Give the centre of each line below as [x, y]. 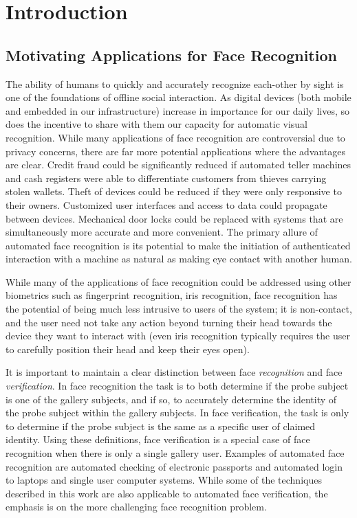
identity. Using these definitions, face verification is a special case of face [158, 439]
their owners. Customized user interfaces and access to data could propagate [166, 204]
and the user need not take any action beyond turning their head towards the [169, 322]
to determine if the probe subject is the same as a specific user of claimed [161, 426]
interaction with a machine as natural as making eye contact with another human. [179, 259]
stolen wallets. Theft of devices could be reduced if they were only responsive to [174, 191]
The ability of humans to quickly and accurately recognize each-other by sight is [175, 83]
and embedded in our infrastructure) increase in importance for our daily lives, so [177, 110]
